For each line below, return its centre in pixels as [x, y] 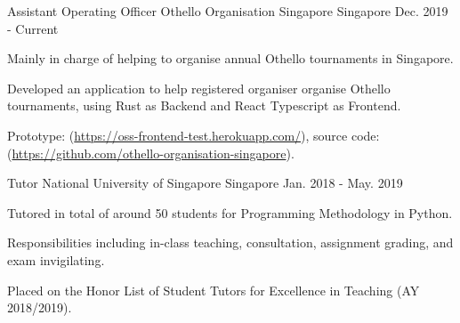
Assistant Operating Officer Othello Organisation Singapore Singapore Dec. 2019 [228, 11]
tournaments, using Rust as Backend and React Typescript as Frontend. [204, 105]
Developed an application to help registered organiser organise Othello [199, 88]
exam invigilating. [56, 259]
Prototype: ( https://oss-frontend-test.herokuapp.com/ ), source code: [194, 135]
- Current [33, 28]
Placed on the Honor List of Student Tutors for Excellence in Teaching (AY [214, 290]
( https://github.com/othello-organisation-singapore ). [151, 153]
